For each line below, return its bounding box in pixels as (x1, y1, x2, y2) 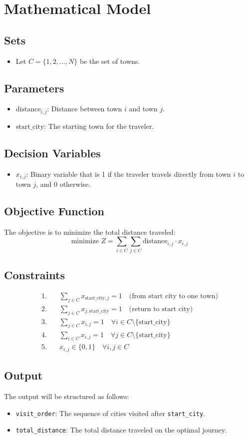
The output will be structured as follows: (4, 391, 129, 401)
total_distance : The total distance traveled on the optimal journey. (15, 425, 227, 435)
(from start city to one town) (129, 293, 219, 300)
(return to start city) (129, 305, 193, 313)
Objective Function (4, 203, 105, 219)
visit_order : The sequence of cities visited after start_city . (15, 408, 206, 418)
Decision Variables (4, 145, 101, 160)
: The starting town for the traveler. (44, 120, 154, 131)
